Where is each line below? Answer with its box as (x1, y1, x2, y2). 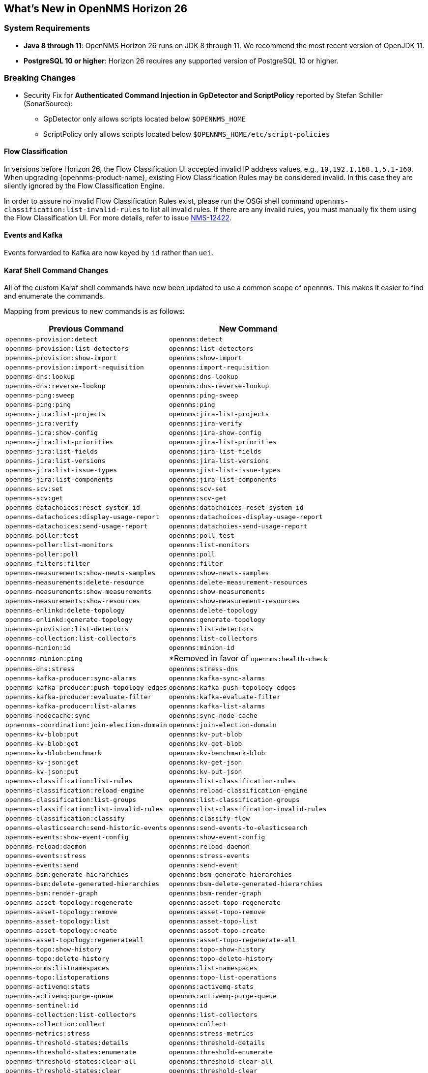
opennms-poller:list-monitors (5, 541, 114, 549)
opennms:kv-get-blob (169, 740, 242, 748)
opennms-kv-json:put (5, 768, 79, 776)
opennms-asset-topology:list (5, 918, 110, 925)
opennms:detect (169, 336, 223, 343)
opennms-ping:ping (5, 401, 71, 409)
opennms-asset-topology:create (5, 927, 117, 935)
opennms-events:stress (5, 852, 86, 860)
